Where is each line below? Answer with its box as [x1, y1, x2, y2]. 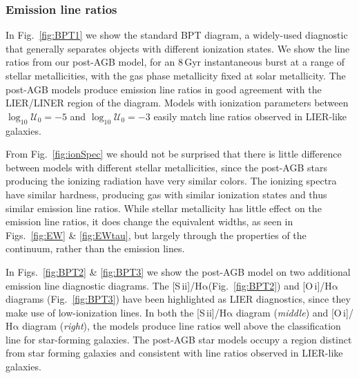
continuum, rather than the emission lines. [6, 241, 185, 256]
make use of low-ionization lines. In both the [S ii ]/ [6, 305, 220, 319]
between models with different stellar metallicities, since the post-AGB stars [6, 160, 327, 174]
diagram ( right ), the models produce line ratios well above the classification [22, 319, 341, 333]
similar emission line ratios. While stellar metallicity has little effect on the [6, 200, 322, 215]
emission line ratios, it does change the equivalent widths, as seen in [6, 214, 293, 229]
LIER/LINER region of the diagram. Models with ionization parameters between [6, 95, 349, 110]
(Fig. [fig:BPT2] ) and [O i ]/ [208, 278, 325, 292]
